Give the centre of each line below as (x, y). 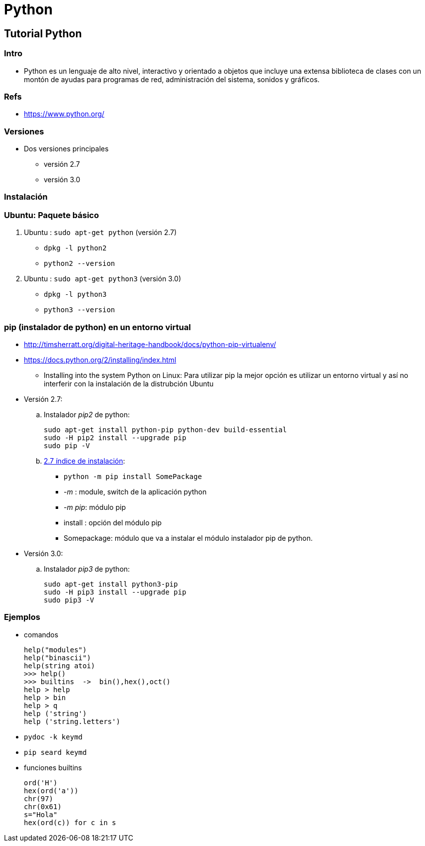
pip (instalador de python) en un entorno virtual (97, 327)
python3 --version (80, 310)
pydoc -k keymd (53, 737)
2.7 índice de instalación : (85, 461)
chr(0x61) (43, 806)
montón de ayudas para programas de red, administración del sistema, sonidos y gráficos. (172, 79)
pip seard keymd (55, 752)
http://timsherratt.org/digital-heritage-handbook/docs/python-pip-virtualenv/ (150, 344)
